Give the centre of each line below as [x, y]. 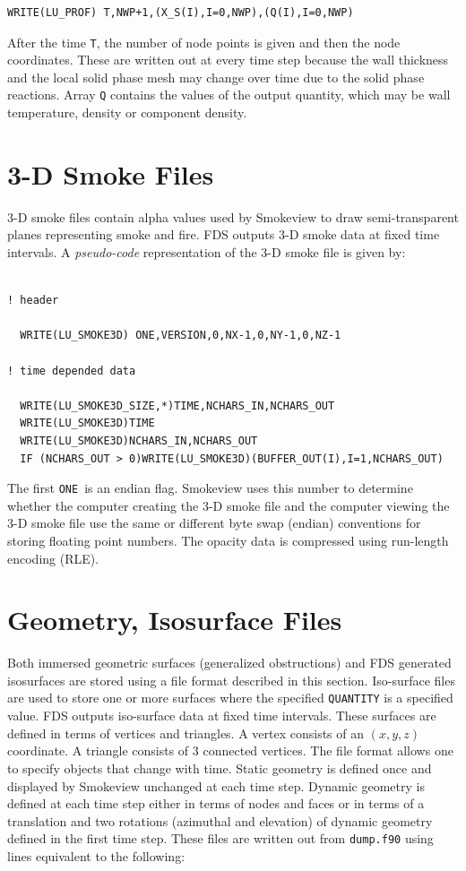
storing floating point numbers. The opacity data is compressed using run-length [228, 540]
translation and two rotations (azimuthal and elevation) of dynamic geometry [220, 820]
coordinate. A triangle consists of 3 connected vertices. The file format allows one [230, 750]
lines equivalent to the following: [96, 855]
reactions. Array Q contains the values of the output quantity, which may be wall [229, 95]
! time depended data [72, 371]
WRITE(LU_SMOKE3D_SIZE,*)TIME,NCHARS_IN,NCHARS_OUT [177, 405]
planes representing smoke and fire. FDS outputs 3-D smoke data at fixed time [224, 234]
